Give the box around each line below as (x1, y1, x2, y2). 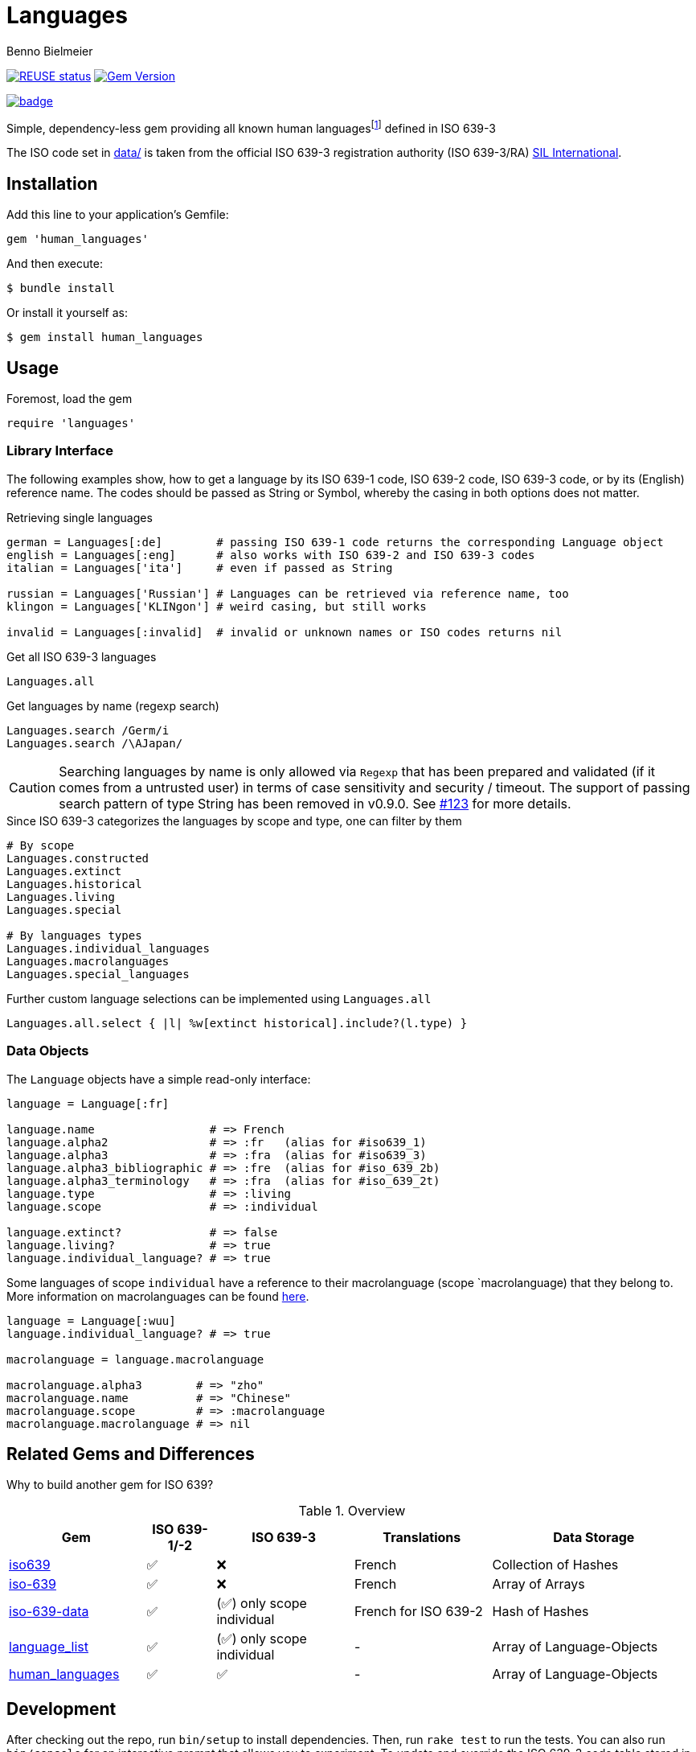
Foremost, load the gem (6, 392, 133, 406)
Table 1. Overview (298, 1503, 406, 1520)
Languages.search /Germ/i (6, 723, 170, 737)
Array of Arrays (492, 1576, 585, 1593)
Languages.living (6, 890, 115, 903)
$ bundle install (6, 282, 115, 295)
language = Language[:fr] (6, 1096, 170, 1110)
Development (6, 1698, 117, 1719)
